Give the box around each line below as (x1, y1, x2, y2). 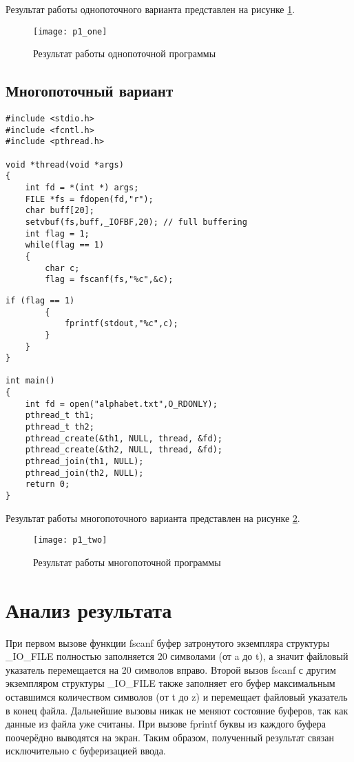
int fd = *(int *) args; (25, 182, 139, 192)
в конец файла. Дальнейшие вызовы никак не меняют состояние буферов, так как (6, 703, 348, 717)
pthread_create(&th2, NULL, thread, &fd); (25, 445, 222, 455)
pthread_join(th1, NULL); (25, 457, 144, 467)
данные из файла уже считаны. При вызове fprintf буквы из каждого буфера (6, 716, 326, 731)
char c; (45, 263, 80, 273)
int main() (6, 376, 55, 386)
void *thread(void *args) (6, 159, 124, 170)
